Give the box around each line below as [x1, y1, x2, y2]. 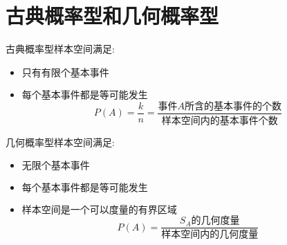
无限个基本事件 [21, 161, 90, 172]
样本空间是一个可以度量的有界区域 [21, 206, 177, 216]
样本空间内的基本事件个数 [161, 116, 278, 126]
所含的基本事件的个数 [184, 101, 281, 111]
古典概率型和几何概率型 [6, 1, 219, 30]
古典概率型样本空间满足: [6, 42, 115, 56]
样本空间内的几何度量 [161, 230, 259, 240]
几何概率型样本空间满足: [6, 134, 115, 149]
